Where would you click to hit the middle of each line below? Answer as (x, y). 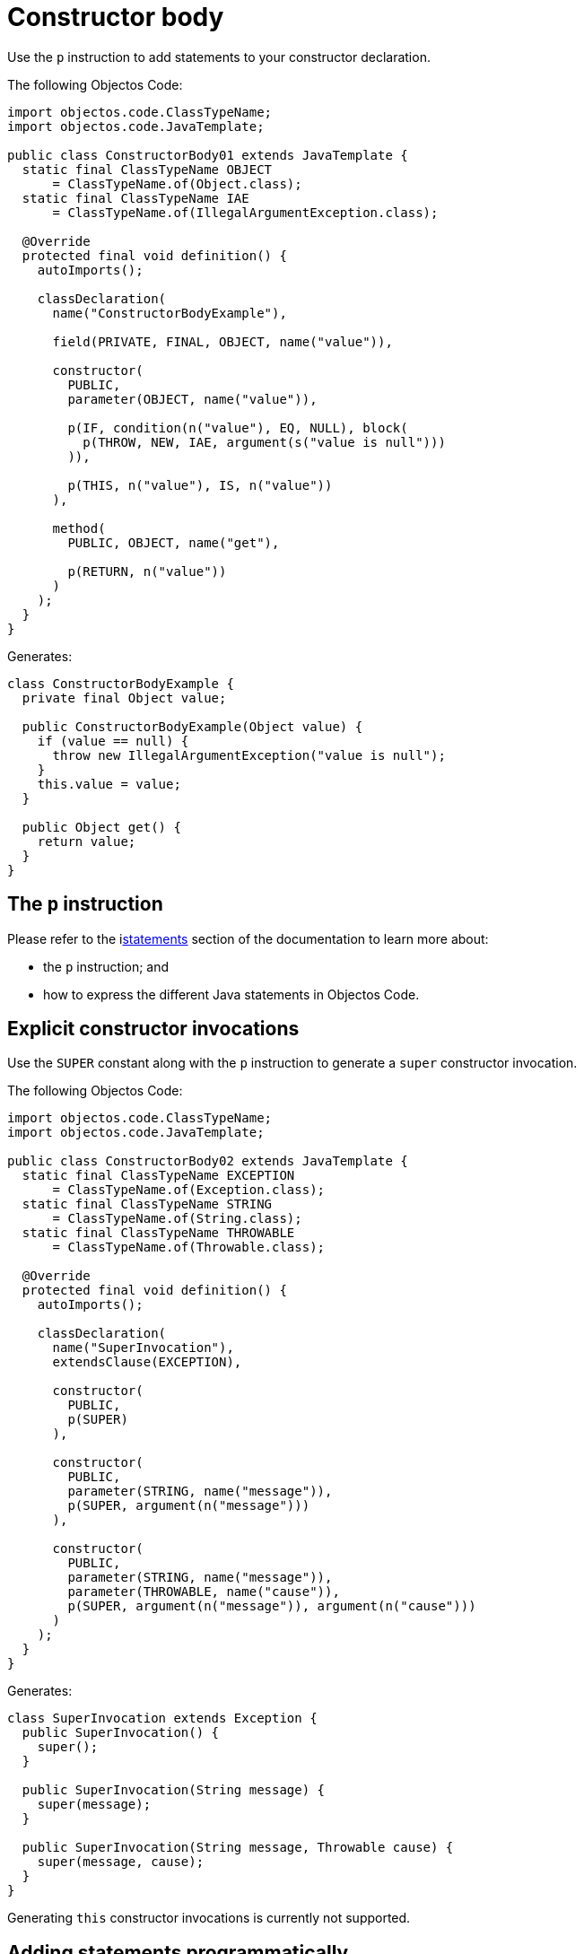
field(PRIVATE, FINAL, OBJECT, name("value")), (222, 341)
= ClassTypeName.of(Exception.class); (189, 1190)
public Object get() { (101, 827)
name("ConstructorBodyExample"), (170, 313)
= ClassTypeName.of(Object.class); (177, 183)
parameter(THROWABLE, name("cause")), (204, 1592)
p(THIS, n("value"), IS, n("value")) (200, 485)
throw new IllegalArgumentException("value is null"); (249, 755)
